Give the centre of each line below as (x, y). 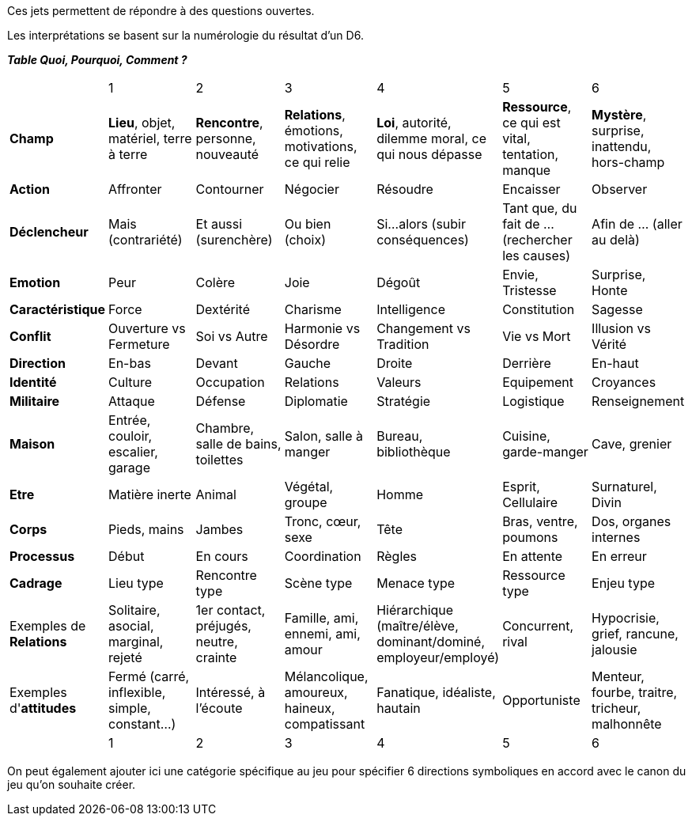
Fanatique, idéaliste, (436, 692)
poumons (530, 537)
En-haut (615, 363)
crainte (216, 657)
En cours (222, 556)
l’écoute (219, 708)
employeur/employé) (438, 657)
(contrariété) (146, 240)
